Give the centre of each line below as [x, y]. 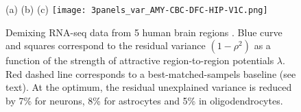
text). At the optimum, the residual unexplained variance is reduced [149, 87]
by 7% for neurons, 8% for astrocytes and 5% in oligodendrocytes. [144, 101]
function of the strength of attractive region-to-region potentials [140, 60]
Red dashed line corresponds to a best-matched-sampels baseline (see [151, 73]
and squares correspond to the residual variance [106, 45]
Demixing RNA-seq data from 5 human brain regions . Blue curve [144, 32]
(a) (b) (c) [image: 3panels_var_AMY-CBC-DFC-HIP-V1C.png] [137, 9]
